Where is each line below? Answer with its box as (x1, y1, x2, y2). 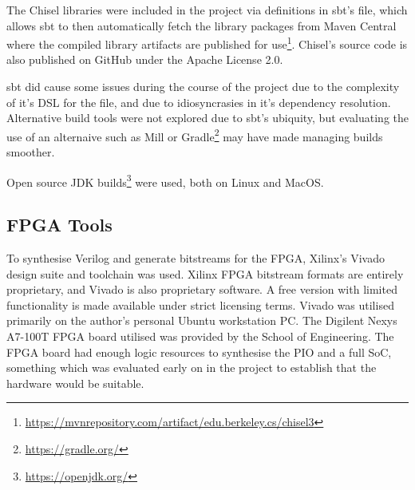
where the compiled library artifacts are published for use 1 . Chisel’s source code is (6, 34, 408, 52)
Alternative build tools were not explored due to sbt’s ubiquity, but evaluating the (6, 109, 409, 126)
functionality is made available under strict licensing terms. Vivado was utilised (6, 296, 394, 313)
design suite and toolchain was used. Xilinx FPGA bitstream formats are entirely (6, 265, 404, 282)
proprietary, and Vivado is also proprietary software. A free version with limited (6, 281, 397, 298)
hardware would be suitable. (6, 374, 144, 391)
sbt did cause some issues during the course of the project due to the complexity (6, 78, 400, 95)
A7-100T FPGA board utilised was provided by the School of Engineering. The (6, 328, 394, 345)
